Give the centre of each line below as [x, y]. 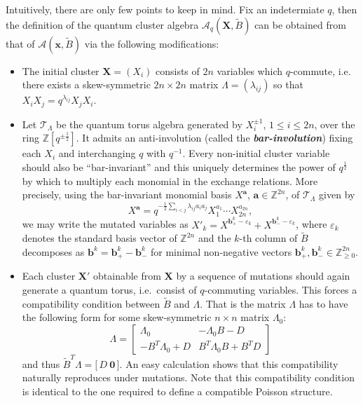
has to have [323, 303]
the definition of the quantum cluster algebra [102, 24]
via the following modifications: [152, 43]
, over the [335, 124]
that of [20, 43]
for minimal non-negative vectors [221, 251]
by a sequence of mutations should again [263, 276]
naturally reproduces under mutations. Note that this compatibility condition [188, 377]
